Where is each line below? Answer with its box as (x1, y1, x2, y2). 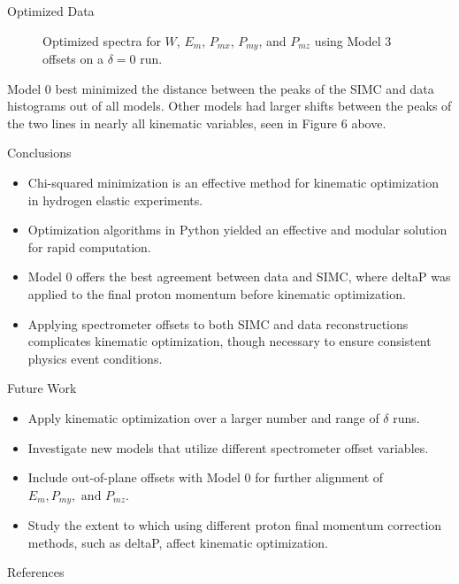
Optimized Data (7, 2, 95, 19)
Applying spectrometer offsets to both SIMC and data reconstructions (27, 314, 409, 333)
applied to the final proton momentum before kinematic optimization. (27, 284, 406, 303)
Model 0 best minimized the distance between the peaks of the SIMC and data (7, 79, 434, 97)
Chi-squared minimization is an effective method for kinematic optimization (27, 173, 439, 192)
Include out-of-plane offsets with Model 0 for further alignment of (27, 468, 384, 487)
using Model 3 (314, 31, 392, 50)
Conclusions (7, 143, 72, 162)
